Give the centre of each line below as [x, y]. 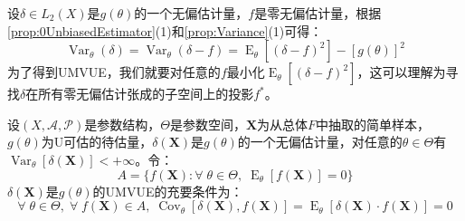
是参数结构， [123, 124]
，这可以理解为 [401, 72]
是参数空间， [208, 124]
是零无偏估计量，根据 [318, 13]
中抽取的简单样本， [373, 124]
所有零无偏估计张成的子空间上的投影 [146, 94]
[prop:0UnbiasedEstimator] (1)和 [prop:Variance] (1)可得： [165, 30]
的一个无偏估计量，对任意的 [320, 142]
